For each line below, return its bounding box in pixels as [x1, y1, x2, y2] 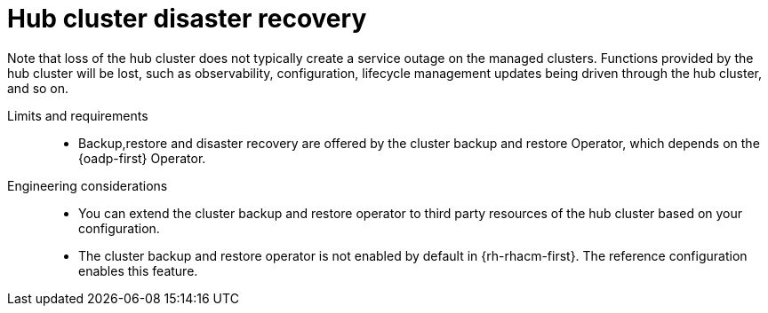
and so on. [7, 80, 69, 96]
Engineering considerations [7, 177, 168, 193]
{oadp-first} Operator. [78, 150, 206, 166]
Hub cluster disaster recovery [7, 4, 367, 34]
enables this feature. [78, 262, 198, 278]
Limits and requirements [7, 107, 148, 123]
